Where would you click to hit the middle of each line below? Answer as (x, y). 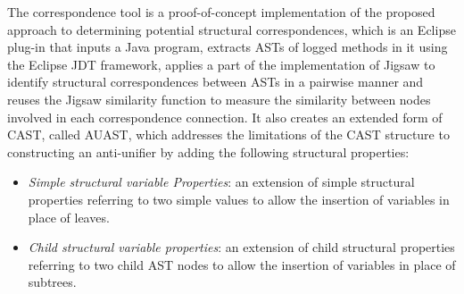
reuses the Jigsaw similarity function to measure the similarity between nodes (219, 99)
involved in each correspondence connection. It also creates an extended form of (225, 117)
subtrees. (52, 282)
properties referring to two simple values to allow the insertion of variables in (239, 199)
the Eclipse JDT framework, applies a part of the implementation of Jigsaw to (221, 64)
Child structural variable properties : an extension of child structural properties (241, 247)
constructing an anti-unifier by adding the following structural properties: (208, 151)
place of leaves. (69, 217)
